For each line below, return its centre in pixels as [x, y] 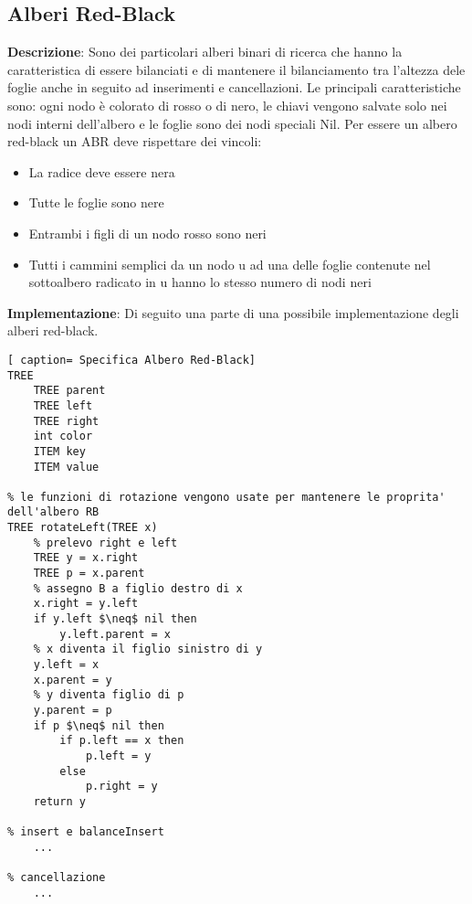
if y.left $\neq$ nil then [115, 619]
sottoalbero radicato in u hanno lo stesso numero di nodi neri [200, 282]
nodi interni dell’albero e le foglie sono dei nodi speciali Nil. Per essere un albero [232, 123]
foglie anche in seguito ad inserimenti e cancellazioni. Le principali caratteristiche [234, 87]
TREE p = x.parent [89, 574]
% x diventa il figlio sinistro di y [148, 649]
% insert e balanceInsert [86, 832]
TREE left [63, 405]
